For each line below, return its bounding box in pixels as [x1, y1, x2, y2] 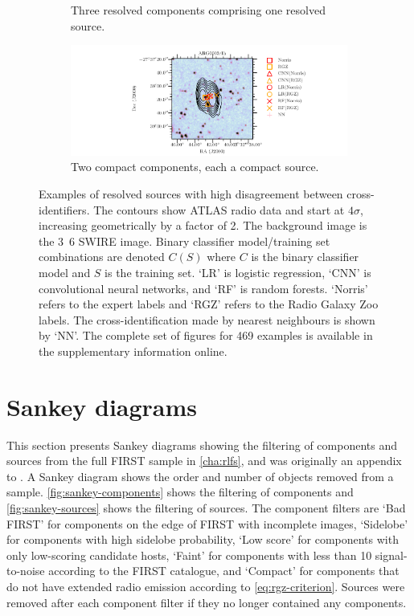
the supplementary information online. [39, 342, 227, 359]
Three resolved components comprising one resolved [71, 2, 326, 18]
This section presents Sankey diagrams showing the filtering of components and [6, 436, 397, 453]
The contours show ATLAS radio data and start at [93, 201, 345, 218]
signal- [375, 546, 408, 563]
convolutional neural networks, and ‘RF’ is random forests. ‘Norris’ [39, 279, 368, 296]
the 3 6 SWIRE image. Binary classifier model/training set [39, 232, 330, 249]
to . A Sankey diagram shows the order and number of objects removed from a [6, 467, 394, 484]
